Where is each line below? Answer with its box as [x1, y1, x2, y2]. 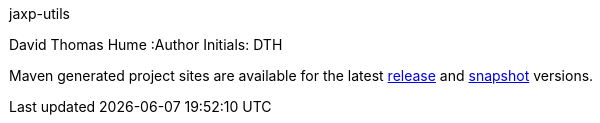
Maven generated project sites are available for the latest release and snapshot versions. [9, 67, 594, 84]
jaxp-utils [9, 5, 70, 22]
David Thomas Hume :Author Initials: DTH [9, 36, 283, 53]
